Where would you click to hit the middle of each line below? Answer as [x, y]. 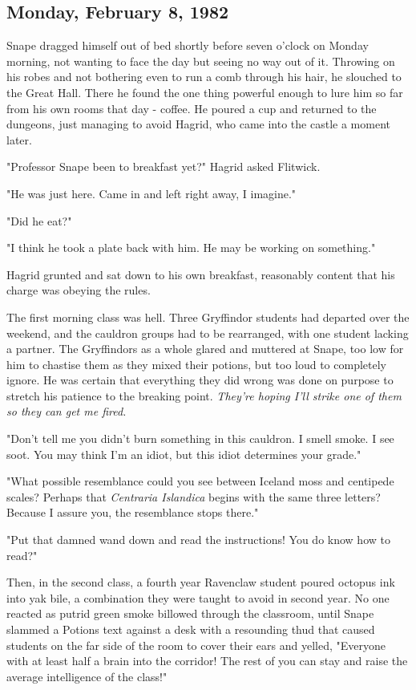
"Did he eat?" [39, 220]
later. [19, 139]
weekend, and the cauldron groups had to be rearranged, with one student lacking [208, 333]
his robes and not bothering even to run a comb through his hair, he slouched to [204, 77]
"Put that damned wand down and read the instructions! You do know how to [198, 540]
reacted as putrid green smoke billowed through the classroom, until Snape [190, 613]
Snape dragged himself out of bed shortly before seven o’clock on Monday [188, 45]
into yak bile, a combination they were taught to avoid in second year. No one [198, 597]
